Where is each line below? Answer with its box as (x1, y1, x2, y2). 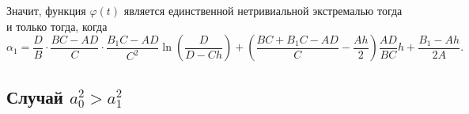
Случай (6, 84, 63, 108)
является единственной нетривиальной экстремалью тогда (123, 2, 403, 18)
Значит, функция (6, 2, 86, 18)
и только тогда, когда (6, 17, 108, 34)
